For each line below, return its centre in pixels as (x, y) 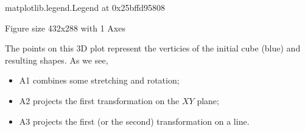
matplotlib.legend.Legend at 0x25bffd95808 (85, 7)
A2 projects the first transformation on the (99, 100)
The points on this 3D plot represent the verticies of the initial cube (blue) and (153, 48)
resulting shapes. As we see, (57, 60)
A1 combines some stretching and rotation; (99, 80)
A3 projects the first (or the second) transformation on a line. (134, 121)
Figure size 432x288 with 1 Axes (65, 28)
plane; (208, 100)
